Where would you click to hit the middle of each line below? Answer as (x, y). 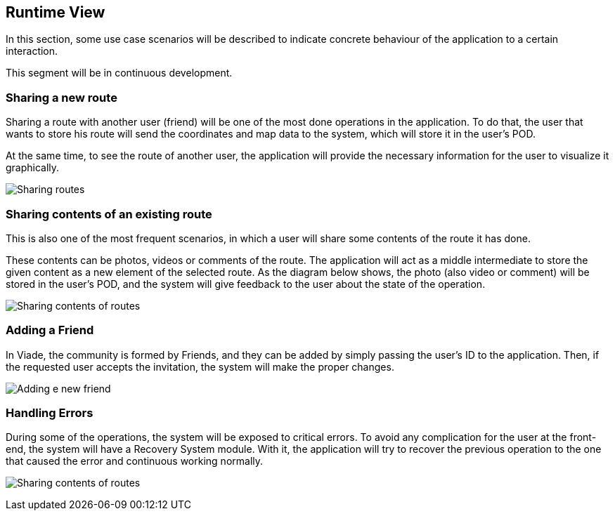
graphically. (33, 168)
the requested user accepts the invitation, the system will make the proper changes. (200, 366)
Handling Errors (50, 413)
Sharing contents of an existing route (109, 214)
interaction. (32, 51)
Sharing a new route (61, 97)
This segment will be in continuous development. (119, 73)
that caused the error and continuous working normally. (135, 461)
